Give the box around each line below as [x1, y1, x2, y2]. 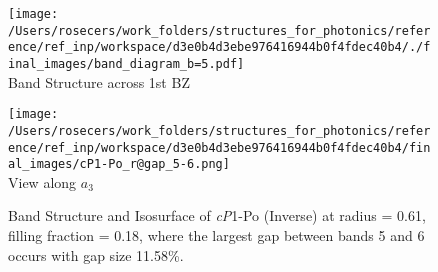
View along [8, 171, 77, 192]
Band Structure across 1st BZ [8, 71, 190, 92]
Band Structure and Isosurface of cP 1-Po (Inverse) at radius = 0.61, [8, 205, 426, 226]
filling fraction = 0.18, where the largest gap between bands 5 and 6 [8, 225, 425, 246]
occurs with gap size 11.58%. [8, 244, 184, 265]
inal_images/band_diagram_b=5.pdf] [8, 56, 245, 71]
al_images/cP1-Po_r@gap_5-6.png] [8, 157, 230, 172]
